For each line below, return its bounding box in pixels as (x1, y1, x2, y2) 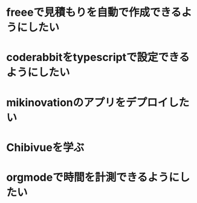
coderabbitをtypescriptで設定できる (6, 51, 190, 64)
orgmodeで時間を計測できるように (6, 170, 180, 184)
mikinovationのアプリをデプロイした (6, 95, 190, 109)
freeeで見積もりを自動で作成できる (6, 5, 182, 19)
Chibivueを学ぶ (6, 140, 85, 154)
